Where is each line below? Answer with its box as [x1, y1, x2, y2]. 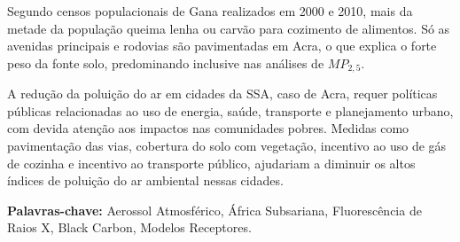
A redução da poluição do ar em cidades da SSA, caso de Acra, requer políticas [7, 84, 438, 103]
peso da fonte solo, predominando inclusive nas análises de [7, 53, 324, 72]
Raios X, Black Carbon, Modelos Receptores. [7, 218, 252, 237]
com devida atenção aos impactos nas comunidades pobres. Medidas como [7, 119, 409, 137]
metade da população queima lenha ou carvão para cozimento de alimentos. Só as [7, 19, 450, 37]
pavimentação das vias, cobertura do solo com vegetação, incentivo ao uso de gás [7, 137, 447, 155]
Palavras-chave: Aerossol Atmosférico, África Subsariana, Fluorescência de [7, 200, 422, 219]
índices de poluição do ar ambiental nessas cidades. [7, 171, 284, 190]
